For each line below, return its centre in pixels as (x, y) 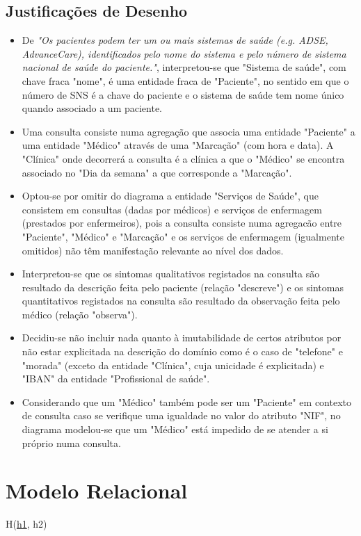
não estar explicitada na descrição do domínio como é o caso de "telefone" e (182, 351)
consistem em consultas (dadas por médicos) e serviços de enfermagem (172, 209)
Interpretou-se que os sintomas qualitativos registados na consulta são (171, 274)
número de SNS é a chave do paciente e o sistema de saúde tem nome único (183, 94)
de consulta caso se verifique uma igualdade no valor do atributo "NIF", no (181, 415)
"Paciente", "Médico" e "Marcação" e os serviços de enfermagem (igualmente (183, 236)
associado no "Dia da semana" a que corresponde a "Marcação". (157, 172)
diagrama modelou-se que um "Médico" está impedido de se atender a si (175, 429)
